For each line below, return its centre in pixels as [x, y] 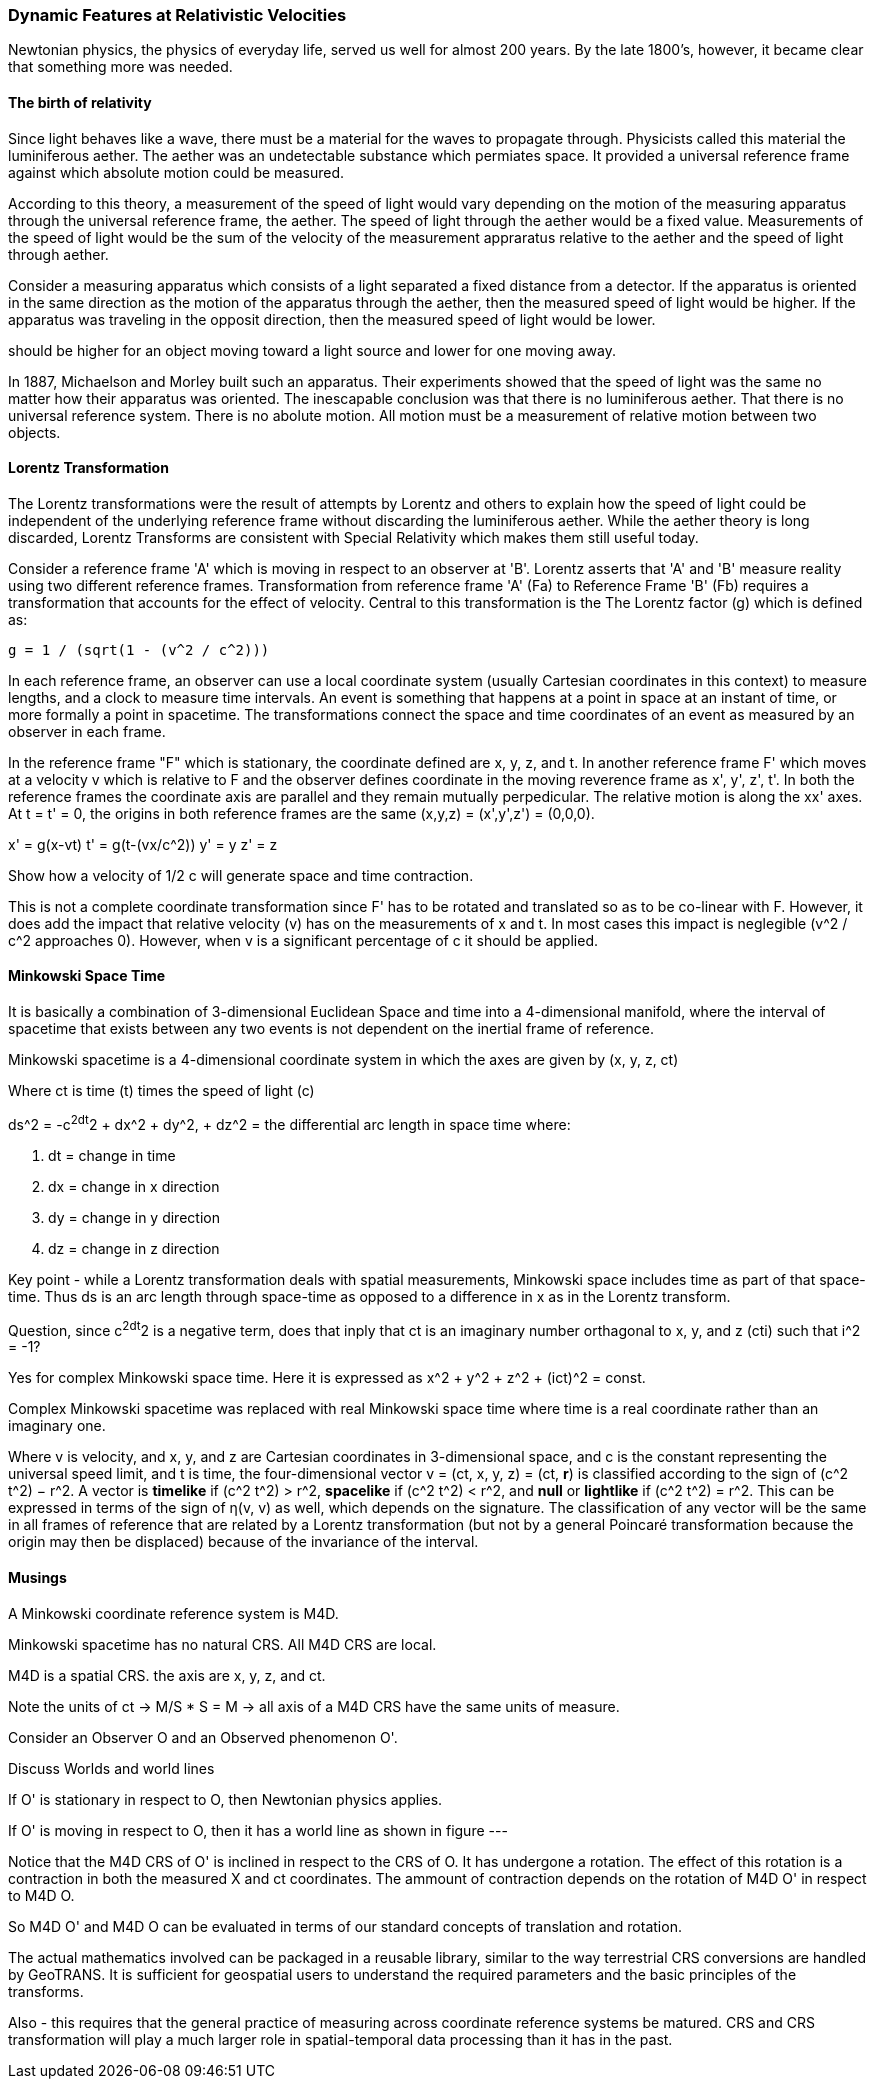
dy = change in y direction [134, 1217]
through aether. [58, 254]
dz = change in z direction [134, 1248]
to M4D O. [41, 1895]
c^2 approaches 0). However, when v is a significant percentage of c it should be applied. [303, 940]
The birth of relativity [80, 102]
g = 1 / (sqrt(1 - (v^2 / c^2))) [139, 649]
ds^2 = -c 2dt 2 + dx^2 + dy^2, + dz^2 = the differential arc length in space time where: [289, 1123]
